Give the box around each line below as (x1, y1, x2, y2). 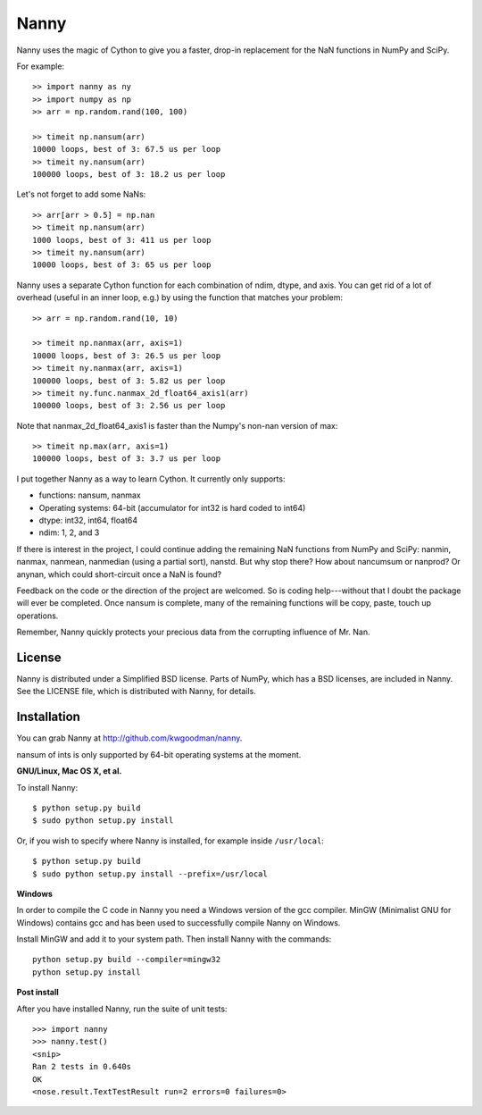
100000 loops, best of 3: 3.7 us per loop (32, 454, 221, 464)
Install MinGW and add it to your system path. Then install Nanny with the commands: (16, 934, 332, 944)
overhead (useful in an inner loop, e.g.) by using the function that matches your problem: (16, 292, 344, 303)
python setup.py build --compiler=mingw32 (32, 954, 221, 965)
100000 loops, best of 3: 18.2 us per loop (32, 170, 226, 180)
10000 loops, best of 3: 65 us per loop (32, 260, 212, 270)
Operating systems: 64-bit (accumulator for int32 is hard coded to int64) (38, 502, 306, 513)
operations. (16, 610, 59, 621)
